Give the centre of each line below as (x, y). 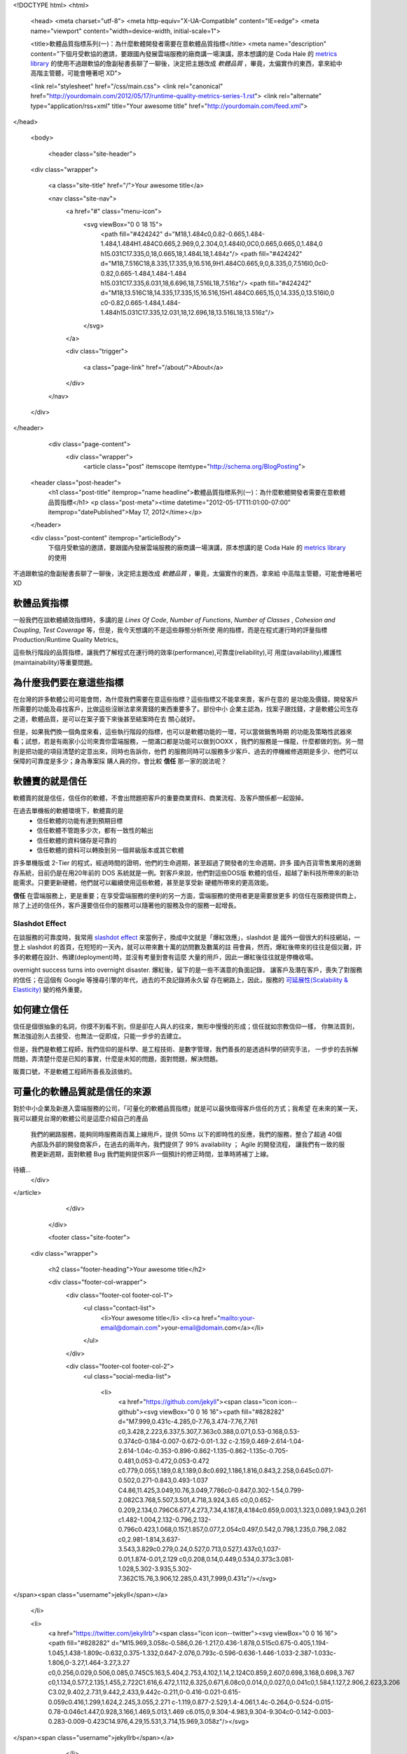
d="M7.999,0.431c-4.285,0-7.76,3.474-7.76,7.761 (188, 1421)
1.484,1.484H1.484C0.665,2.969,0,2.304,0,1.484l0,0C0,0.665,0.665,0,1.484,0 (212, 244)
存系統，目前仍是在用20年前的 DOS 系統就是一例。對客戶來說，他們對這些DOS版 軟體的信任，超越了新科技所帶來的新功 (186, 873)
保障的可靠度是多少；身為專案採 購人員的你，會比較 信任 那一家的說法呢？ (120, 761)
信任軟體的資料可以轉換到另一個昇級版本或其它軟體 (110, 850)
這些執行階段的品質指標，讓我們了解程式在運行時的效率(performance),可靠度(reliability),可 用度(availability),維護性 (178, 652)
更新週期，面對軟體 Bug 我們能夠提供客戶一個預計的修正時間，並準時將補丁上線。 (154, 1153)
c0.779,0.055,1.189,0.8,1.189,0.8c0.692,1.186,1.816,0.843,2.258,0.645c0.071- (226, 1471)
